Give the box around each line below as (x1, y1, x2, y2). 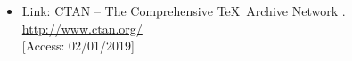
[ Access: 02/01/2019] (21, 36, 135, 55)
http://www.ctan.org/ (21, 19, 143, 37)
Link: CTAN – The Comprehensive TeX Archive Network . (21, 2, 346, 19)
